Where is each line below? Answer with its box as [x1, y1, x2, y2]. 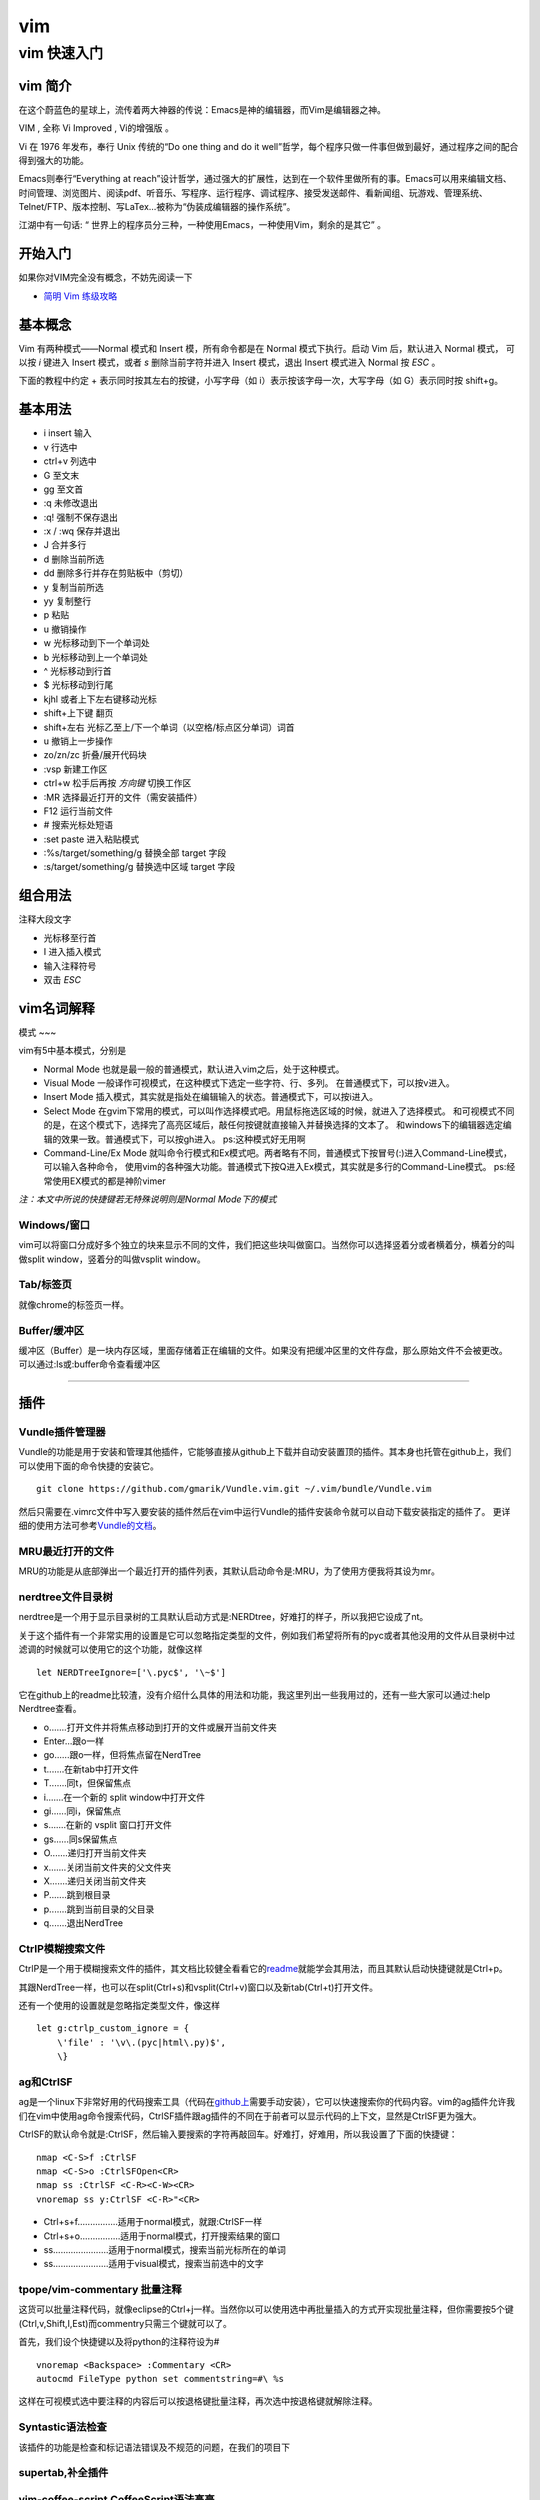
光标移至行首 [43, 931, 97, 944]
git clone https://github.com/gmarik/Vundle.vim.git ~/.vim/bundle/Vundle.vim [36, 1483, 432, 1495]
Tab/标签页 [18, 1278, 72, 1292]
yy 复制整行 [43, 595, 92, 607]
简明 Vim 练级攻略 [43, 290, 118, 302]
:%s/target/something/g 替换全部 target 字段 [43, 847, 227, 859]
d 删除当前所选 [43, 553, 105, 565]
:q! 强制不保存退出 [43, 511, 119, 523]
